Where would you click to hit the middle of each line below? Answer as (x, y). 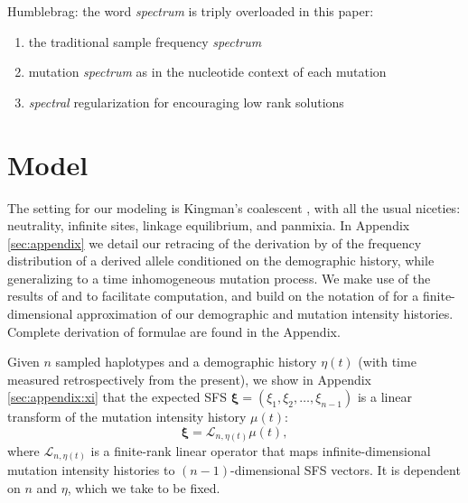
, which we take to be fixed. (144, 487)
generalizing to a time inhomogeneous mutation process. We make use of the (219, 278)
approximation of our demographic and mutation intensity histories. (265, 314)
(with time (387, 362)
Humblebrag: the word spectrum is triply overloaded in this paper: (191, 11)
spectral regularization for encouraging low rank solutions (186, 102)
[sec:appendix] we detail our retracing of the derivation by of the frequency (215, 242)
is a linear (384, 397)
